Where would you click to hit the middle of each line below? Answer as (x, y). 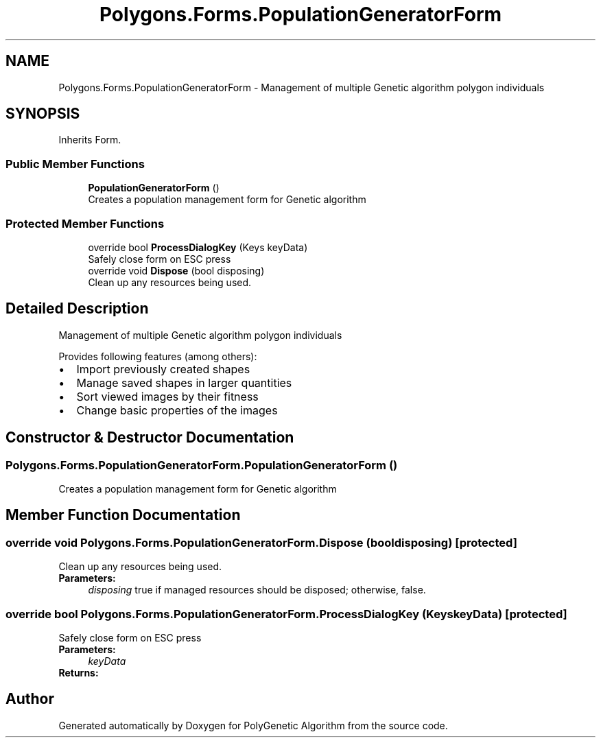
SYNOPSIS (43, 114)
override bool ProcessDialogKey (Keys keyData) (198, 247)
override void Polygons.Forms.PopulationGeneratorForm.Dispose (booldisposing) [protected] (261, 542)
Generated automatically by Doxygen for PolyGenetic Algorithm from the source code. (253, 725)
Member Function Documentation (123, 515)
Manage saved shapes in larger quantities (184, 382)
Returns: (79, 672)
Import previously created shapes (163, 369)
